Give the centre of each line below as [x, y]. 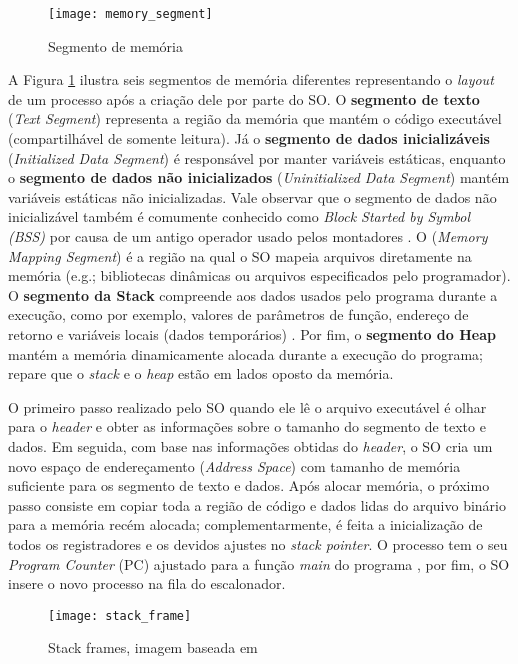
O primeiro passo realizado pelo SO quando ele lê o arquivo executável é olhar [247, 406]
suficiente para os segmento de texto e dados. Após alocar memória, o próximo [249, 485]
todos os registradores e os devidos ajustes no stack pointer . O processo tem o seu [258, 543]
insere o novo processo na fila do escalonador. [147, 583]
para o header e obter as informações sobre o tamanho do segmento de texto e [247, 426]
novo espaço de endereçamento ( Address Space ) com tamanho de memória [234, 465]
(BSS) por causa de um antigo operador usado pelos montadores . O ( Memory [248, 236]
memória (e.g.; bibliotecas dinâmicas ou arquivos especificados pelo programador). [259, 275]
